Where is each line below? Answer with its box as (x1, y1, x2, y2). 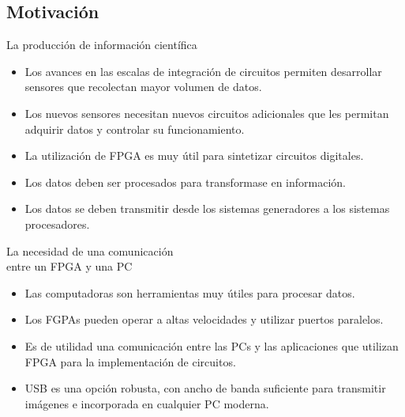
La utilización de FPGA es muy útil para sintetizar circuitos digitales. (24, 147, 364, 164)
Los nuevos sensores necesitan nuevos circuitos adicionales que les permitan (24, 104, 389, 121)
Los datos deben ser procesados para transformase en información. (24, 173, 346, 190)
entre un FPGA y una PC (6, 258, 133, 275)
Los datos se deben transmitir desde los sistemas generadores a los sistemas (24, 200, 390, 217)
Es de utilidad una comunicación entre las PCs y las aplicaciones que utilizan (24, 337, 399, 354)
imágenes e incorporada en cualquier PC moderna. (24, 395, 269, 411)
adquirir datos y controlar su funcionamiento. (24, 120, 245, 137)
